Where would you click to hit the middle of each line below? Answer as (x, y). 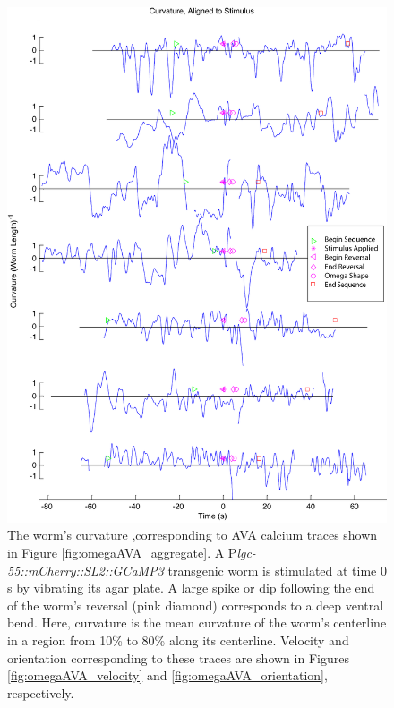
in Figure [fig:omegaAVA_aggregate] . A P (122, 553)
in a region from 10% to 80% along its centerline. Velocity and (178, 640)
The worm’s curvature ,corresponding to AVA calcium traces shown (193, 535)
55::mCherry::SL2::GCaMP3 (86, 570)
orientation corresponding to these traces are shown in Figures (178, 657)
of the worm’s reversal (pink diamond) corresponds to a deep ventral (196, 605)
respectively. (41, 692)
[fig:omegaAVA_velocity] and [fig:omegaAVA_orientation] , (167, 675)
